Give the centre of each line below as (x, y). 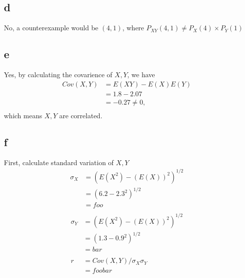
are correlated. (81, 115)
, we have (141, 74)
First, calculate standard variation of (59, 162)
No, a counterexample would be (51, 28)
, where (133, 28)
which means (23, 115)
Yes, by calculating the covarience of (58, 74)
